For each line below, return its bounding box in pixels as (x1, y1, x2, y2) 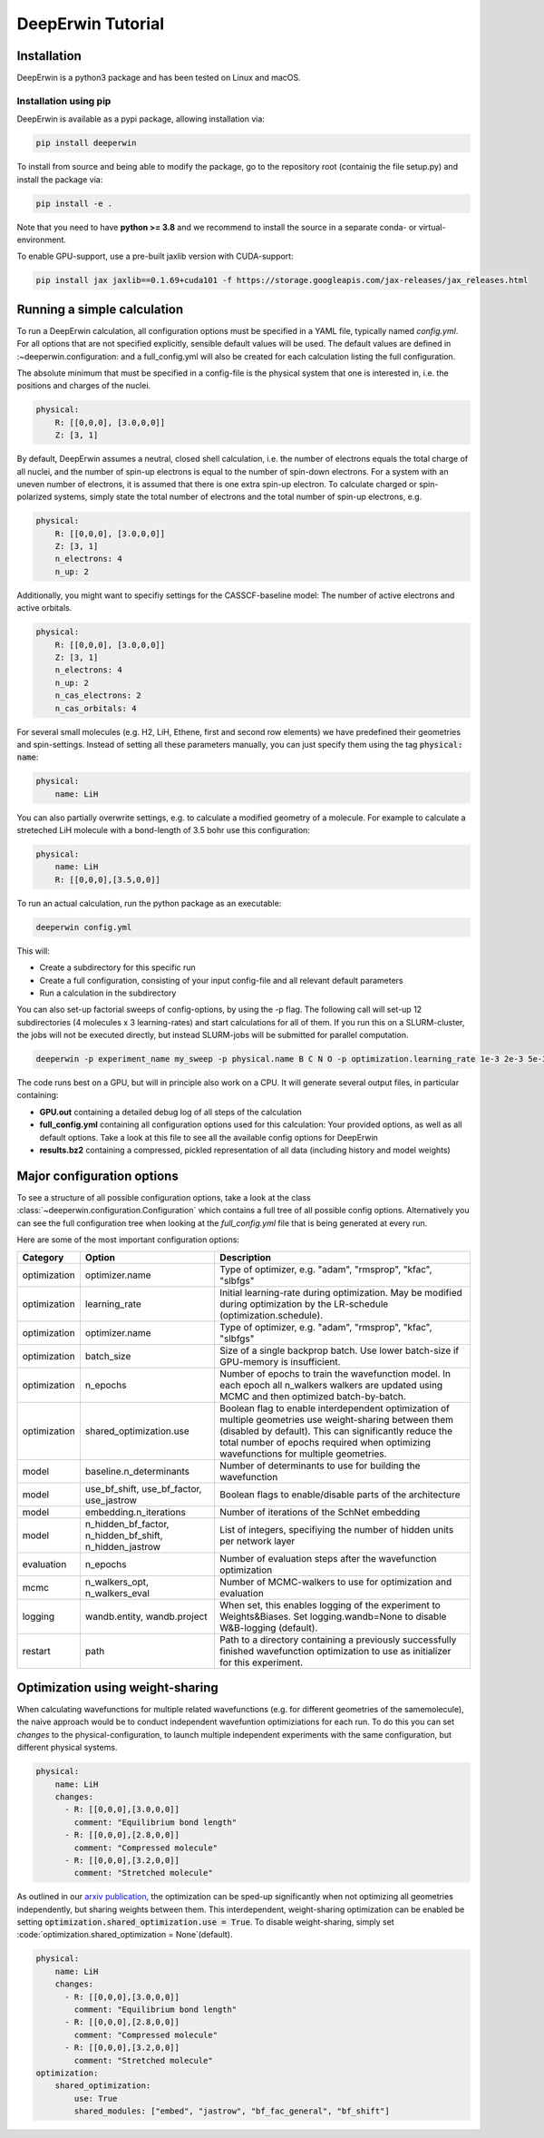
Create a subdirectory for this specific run (39, 962, 197, 973)
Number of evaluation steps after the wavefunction (219, 1552, 437, 1564)
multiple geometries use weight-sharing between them (219, 1413, 453, 1426)
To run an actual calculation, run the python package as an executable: (16, 897, 282, 908)
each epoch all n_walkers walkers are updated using (219, 1378, 443, 1391)
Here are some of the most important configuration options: (16, 1234, 240, 1245)
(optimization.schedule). (219, 1309, 324, 1321)
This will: (16, 945, 50, 956)
